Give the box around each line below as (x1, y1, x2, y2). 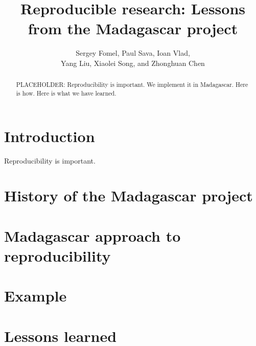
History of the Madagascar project (4, 185, 253, 206)
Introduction (4, 125, 95, 146)
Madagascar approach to (4, 225, 181, 246)
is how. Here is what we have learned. (16, 88, 117, 97)
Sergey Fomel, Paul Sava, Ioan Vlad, (76, 48, 190, 58)
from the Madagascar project (28, 18, 238, 39)
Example (4, 285, 67, 306)
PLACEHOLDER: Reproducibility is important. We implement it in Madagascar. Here (16, 80, 248, 89)
